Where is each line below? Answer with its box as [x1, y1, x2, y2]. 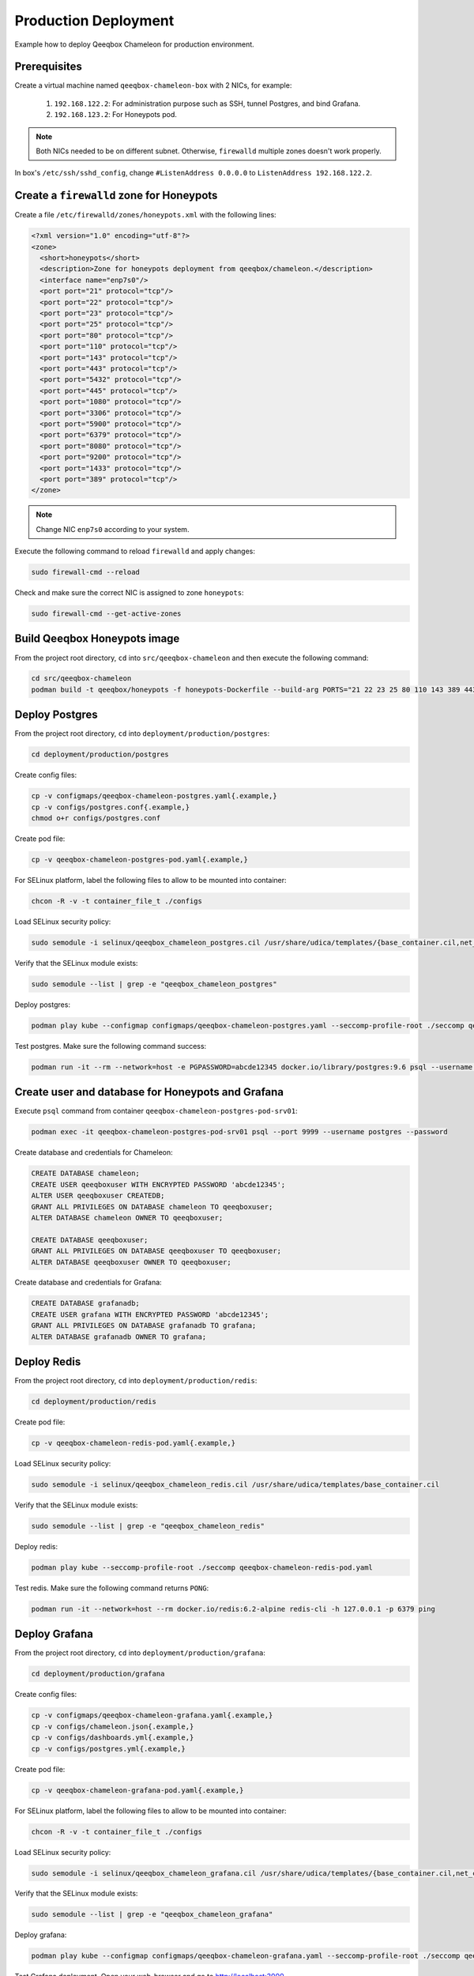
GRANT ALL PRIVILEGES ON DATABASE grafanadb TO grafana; [31, 1321, 257, 1330]
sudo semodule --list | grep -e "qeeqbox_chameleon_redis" [31, 1522, 265, 1531]
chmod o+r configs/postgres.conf [31, 814, 161, 823]
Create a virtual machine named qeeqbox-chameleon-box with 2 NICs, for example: [14, 81, 292, 90]
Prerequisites [14, 60, 82, 74]
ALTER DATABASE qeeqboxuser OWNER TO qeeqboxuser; [31, 1258, 232, 1266]
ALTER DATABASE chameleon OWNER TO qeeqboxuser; [31, 1213, 224, 1222]
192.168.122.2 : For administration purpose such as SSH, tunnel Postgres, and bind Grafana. [54, 99, 361, 108]
